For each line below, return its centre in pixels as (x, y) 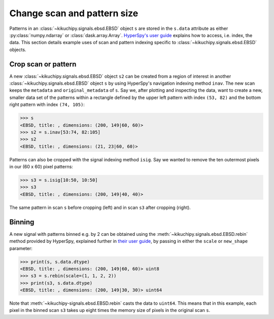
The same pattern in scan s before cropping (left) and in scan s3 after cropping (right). (100, 207)
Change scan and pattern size (74, 13)
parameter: (21, 248)
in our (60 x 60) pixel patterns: (41, 167)
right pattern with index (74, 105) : (47, 104)
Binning (22, 222)
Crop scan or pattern (43, 64)
